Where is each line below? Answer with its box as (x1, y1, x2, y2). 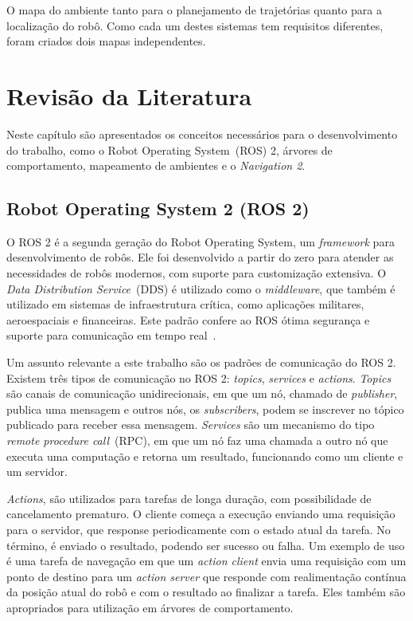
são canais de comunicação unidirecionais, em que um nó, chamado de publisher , (6, 385, 398, 402)
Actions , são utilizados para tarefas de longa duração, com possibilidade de (6, 489, 372, 506)
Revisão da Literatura (6, 79, 252, 112)
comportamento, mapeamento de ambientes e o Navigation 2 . (6, 157, 306, 174)
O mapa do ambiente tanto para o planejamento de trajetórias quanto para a (6, 2, 382, 18)
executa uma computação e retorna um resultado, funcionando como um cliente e (6, 447, 403, 464)
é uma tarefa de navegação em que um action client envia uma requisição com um (6, 552, 407, 569)
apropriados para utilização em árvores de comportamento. (6, 599, 294, 615)
